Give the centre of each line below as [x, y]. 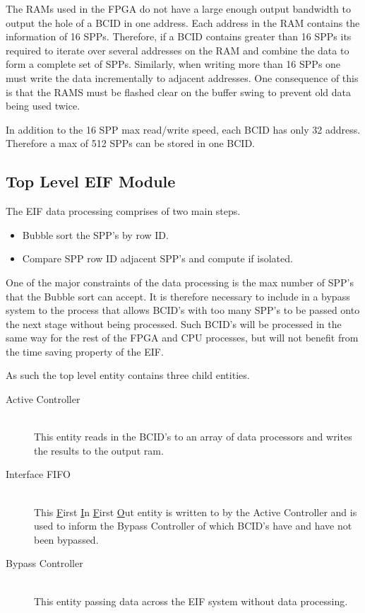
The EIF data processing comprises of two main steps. [123, 211]
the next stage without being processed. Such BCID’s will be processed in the [174, 323]
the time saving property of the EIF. [85, 351]
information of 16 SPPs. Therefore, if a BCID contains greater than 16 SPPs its [179, 36]
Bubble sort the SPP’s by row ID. [95, 234]
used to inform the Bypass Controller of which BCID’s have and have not [193, 526]
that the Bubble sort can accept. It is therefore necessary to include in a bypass [178, 296]
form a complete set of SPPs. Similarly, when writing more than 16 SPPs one [173, 64]
